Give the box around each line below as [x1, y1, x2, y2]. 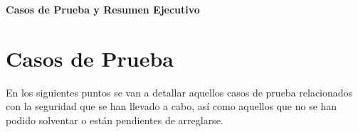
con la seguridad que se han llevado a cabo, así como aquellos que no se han [6, 99, 337, 114]
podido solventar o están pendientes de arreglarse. [6, 112, 223, 127]
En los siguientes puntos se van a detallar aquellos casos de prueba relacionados [6, 84, 353, 99]
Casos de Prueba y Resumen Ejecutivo [6, 2, 200, 16]
